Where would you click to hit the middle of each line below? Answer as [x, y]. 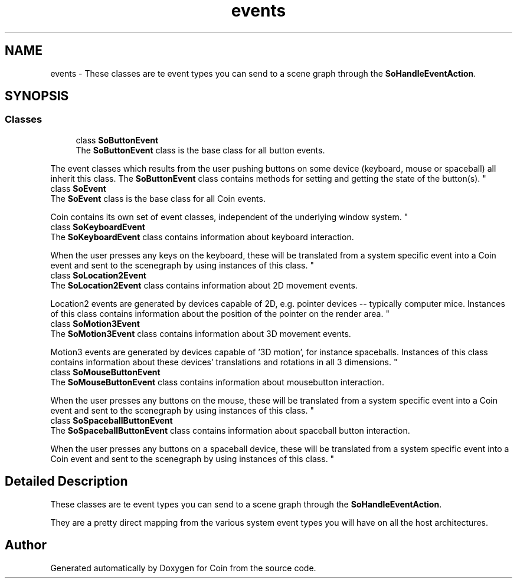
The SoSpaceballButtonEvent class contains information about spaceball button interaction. [230, 430]
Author [26, 545]
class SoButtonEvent [117, 140]
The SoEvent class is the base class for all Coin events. [158, 198]
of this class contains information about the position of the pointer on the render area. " [220, 313]
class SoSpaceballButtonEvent [112, 420]
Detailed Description [66, 482]
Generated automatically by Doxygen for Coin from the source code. [183, 568]
